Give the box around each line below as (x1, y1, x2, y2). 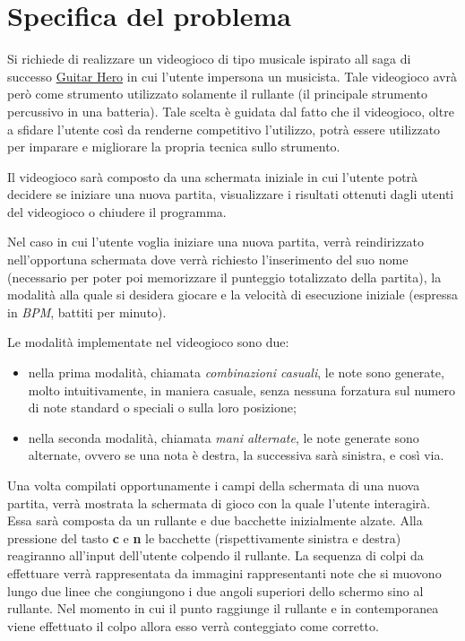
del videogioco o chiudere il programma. (7, 202, 227, 221)
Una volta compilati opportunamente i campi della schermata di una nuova (7, 476, 420, 494)
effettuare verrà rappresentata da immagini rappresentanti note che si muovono (7, 563, 442, 582)
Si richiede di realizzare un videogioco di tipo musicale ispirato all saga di (7, 49, 411, 68)
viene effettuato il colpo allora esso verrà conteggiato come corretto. (7, 616, 379, 635)
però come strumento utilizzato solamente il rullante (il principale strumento (7, 84, 428, 103)
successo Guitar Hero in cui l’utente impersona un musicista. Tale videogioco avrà (7, 66, 457, 85)
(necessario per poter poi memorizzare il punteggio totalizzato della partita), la (7, 267, 442, 286)
